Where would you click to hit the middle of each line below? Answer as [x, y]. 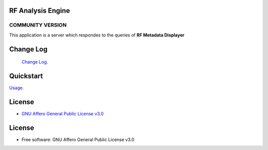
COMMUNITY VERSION [38, 25]
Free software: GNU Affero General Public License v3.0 [78, 139]
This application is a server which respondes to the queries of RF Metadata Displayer [97, 35]
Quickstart [26, 76]
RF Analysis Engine [40, 11]
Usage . [17, 88]
